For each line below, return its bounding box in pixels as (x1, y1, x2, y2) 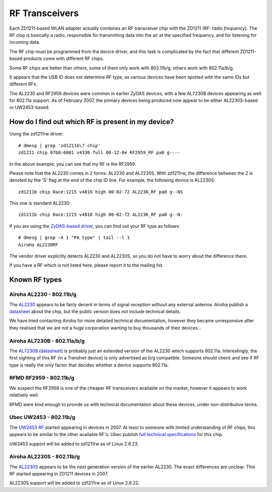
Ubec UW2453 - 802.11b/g (9, 414, 76, 421)
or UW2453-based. (9, 104, 50, 110)
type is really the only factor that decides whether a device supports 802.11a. (9, 362, 169, 368)
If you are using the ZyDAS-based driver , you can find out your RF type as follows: (9, 223, 180, 229)
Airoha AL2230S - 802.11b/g (9, 453, 80, 460)
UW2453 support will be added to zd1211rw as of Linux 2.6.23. (9, 441, 139, 447)
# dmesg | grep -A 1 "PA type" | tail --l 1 (18, 235, 130, 240)
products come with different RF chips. (23, 55, 104, 61)
